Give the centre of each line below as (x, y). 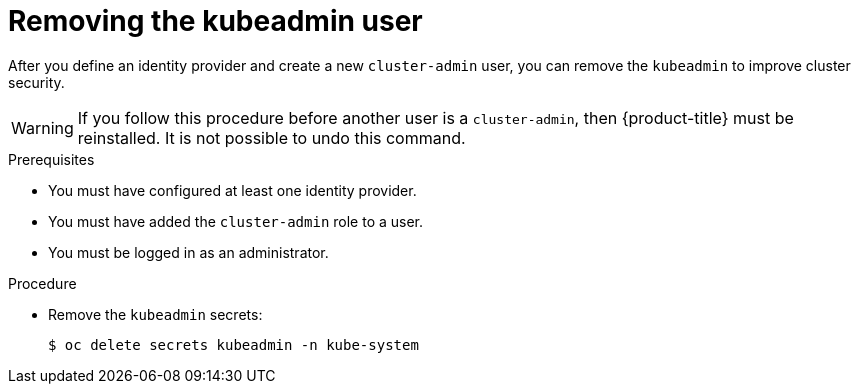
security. (36, 82)
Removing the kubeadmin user (215, 21)
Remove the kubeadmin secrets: (155, 314)
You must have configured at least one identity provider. (232, 190)
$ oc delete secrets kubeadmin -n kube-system (233, 344)
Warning (42, 127)
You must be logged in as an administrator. (188, 252)
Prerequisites (51, 159)
